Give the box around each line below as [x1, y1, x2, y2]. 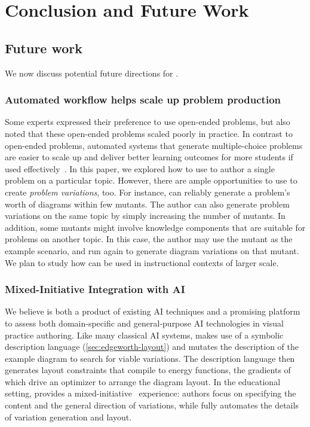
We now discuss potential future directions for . [5, 66, 179, 79]
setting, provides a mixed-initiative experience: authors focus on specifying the [5, 387, 296, 399]
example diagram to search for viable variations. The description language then [5, 352, 295, 364]
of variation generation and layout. [5, 410, 132, 423]
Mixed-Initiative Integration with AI [5, 282, 185, 297]
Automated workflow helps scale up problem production [5, 92, 281, 107]
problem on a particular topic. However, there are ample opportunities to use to [5, 174, 297, 187]
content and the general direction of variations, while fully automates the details [5, 399, 299, 411]
